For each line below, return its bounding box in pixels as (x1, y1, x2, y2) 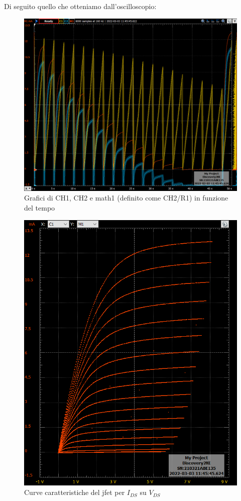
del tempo (24, 203, 55, 213)
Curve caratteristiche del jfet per (24, 487, 125, 497)
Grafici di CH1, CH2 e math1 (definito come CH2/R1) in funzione (24, 192, 228, 203)
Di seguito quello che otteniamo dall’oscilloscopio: (4, 1, 157, 11)
